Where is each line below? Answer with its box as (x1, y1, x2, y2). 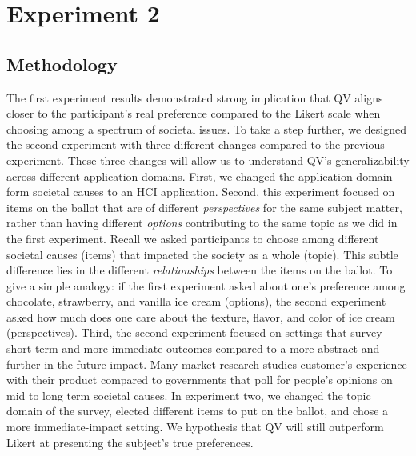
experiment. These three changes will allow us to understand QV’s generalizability (6, 151, 410, 168)
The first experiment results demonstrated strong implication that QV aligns (6, 89, 383, 106)
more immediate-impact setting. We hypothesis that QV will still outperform (6, 418, 384, 435)
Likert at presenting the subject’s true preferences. (6, 434, 254, 450)
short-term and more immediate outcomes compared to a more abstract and (6, 340, 380, 357)
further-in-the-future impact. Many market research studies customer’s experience (6, 355, 407, 372)
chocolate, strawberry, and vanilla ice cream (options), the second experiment (6, 293, 386, 310)
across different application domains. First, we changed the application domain (6, 167, 393, 184)
